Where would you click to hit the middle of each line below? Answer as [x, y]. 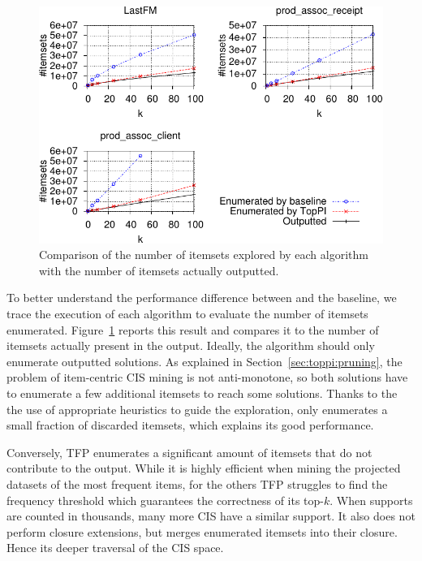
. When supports [371, 500]
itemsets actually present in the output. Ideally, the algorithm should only [191, 345]
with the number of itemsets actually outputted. [159, 270]
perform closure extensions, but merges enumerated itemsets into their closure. [202, 531]
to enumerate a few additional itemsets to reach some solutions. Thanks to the [202, 393]
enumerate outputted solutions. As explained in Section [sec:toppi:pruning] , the [205, 361]
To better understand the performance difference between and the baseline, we [202, 298]
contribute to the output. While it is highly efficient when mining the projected [204, 468]
